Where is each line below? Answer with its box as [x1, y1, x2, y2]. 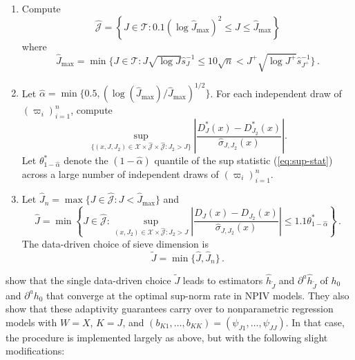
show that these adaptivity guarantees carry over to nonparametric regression [6, 301, 334, 316]
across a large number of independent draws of [21, 167, 219, 181]
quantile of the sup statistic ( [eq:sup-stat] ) [154, 153, 333, 168]
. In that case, [285, 314, 345, 329]
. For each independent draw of [210, 86, 342, 100]
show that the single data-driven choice [6, 272, 171, 287]
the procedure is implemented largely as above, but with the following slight [6, 330, 328, 344]
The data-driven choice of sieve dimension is [21, 236, 209, 250]
